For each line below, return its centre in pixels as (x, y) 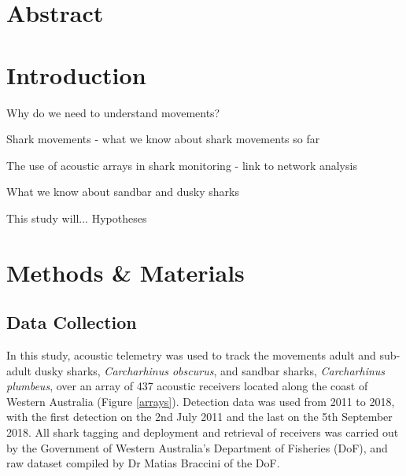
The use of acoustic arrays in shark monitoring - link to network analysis (182, 165)
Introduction (76, 74)
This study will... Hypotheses (77, 218)
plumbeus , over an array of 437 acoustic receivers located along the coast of (187, 386)
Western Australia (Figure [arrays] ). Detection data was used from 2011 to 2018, (201, 401)
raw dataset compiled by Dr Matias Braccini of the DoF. (143, 463)
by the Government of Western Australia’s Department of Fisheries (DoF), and (197, 447)
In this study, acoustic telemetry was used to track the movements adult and (191, 355)
